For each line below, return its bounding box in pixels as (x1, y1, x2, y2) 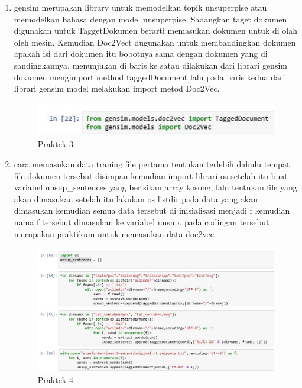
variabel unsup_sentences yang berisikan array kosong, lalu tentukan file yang (14, 181, 297, 193)
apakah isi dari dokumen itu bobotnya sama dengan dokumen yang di (14, 47, 268, 60)
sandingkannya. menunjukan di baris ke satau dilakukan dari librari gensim (14, 59, 287, 71)
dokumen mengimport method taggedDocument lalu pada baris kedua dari (14, 70, 285, 83)
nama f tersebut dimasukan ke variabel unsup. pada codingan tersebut (14, 216, 269, 228)
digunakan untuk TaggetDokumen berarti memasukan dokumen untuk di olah (14, 24, 297, 37)
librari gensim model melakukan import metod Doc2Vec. (14, 82, 220, 95)
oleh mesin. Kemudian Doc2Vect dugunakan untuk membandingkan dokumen (14, 35, 296, 48)
